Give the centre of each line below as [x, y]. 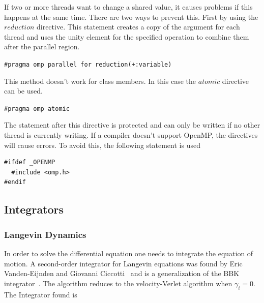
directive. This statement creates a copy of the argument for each [138, 27]
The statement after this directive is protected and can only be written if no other [132, 125]
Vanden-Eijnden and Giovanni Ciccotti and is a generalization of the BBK [122, 273]
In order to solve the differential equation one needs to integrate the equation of [129, 253]
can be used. [23, 91]
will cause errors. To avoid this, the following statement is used [102, 145]
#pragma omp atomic [37, 109]
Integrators [34, 209]
